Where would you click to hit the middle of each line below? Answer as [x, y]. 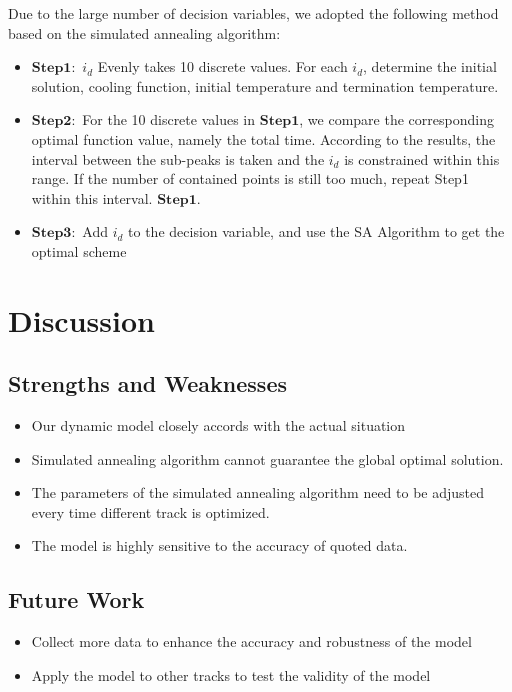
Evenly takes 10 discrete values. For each [222, 66]
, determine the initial [430, 66]
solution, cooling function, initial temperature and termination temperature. [265, 85]
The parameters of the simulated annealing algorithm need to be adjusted [258, 492]
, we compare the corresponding [396, 119]
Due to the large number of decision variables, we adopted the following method [253, 13]
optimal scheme [79, 250]
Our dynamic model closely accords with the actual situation [218, 425]
